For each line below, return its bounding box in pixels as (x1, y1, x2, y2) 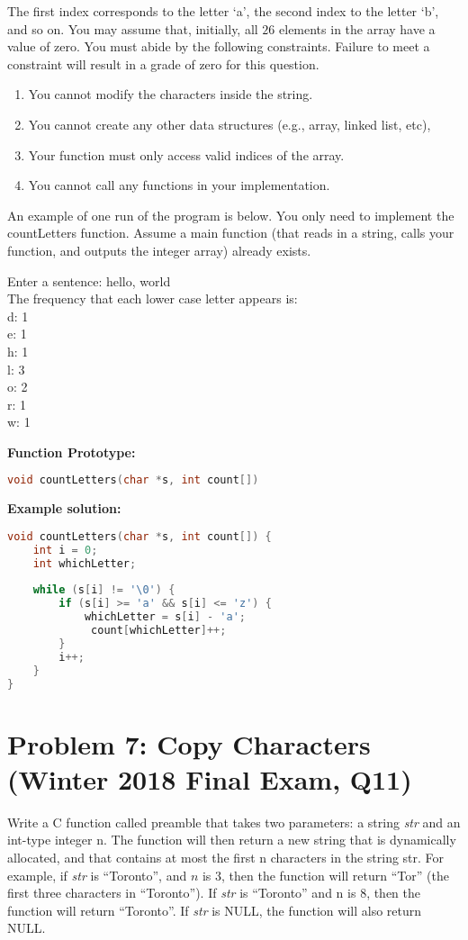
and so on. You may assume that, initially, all (7, 19, 258, 38)
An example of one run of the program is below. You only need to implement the (7, 205, 454, 224)
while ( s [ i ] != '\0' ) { (32, 583, 175, 597)
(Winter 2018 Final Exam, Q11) (7, 760, 412, 797)
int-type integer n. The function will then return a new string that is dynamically (7, 830, 456, 849)
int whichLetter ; (32, 556, 137, 570)
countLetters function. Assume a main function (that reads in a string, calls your (7, 223, 454, 242)
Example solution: (7, 499, 121, 518)
